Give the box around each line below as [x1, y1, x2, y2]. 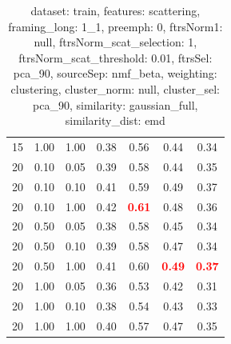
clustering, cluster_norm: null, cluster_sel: [10, 80, 220, 97]
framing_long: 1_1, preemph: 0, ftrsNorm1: [8, 18, 223, 34]
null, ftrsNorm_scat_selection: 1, [34, 34, 197, 50]
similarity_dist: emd [65, 112, 165, 129]
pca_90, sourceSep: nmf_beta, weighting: [13, 65, 217, 82]
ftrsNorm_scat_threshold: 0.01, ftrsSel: [18, 49, 213, 66]
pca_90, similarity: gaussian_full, [33, 96, 198, 113]
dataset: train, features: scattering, [30, 2, 201, 18]
